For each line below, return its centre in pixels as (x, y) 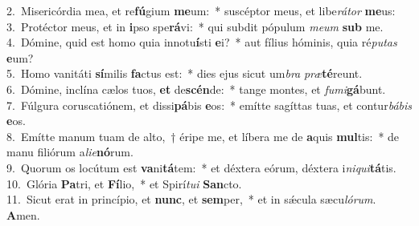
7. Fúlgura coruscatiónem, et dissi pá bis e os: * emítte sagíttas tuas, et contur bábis (209, 105)
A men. (23, 214)
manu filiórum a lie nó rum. (70, 152)
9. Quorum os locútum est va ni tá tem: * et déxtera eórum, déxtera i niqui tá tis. (201, 167)
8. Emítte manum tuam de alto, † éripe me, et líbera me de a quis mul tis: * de (203, 136)
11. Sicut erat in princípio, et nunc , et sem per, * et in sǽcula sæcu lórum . (191, 199)
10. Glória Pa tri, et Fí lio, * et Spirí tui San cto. (124, 183)
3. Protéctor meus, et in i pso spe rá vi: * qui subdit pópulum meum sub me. (195, 26)
